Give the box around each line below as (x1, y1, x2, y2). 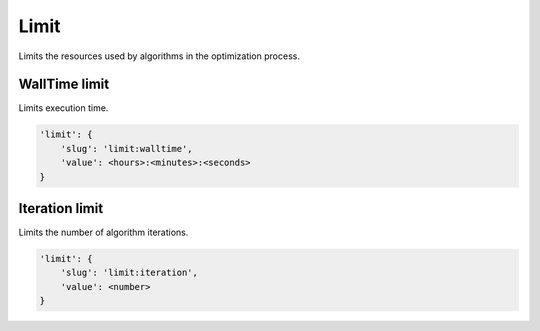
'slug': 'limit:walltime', (60, 143, 194, 154)
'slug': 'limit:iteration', (60, 267, 199, 279)
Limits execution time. (18, 102, 109, 114)
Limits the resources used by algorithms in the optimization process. (18, 50, 300, 62)
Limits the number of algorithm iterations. (18, 226, 189, 239)
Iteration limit (18, 200, 104, 217)
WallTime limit (18, 76, 110, 93)
